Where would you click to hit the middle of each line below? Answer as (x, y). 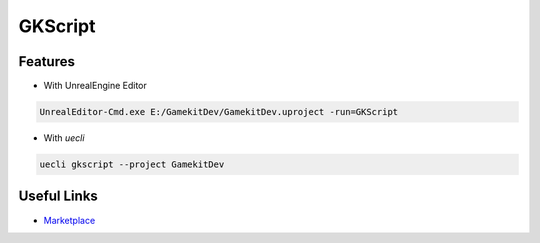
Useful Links (58, 196)
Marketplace (69, 220)
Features (46, 61)
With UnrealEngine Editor (95, 86)
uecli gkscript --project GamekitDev (132, 164)
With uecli (64, 138)
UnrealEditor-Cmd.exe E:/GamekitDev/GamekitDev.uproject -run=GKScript (219, 112)
